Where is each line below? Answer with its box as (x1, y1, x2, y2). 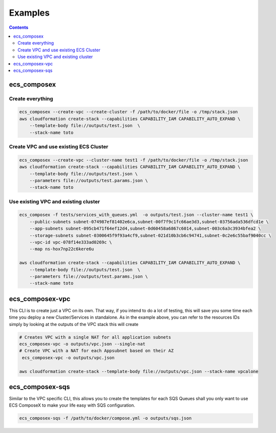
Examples (9, 7, 50, 18)
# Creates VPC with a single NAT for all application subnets (19, 334, 171, 340)
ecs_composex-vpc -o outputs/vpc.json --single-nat (19, 341, 146, 347)
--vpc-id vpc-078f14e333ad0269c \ (29, 239, 112, 245)
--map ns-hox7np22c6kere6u (29, 246, 95, 252)
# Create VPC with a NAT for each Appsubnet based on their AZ (19, 348, 174, 354)
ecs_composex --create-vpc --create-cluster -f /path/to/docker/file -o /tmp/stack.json (19, 109, 238, 115)
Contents (9, 24, 29, 30)
